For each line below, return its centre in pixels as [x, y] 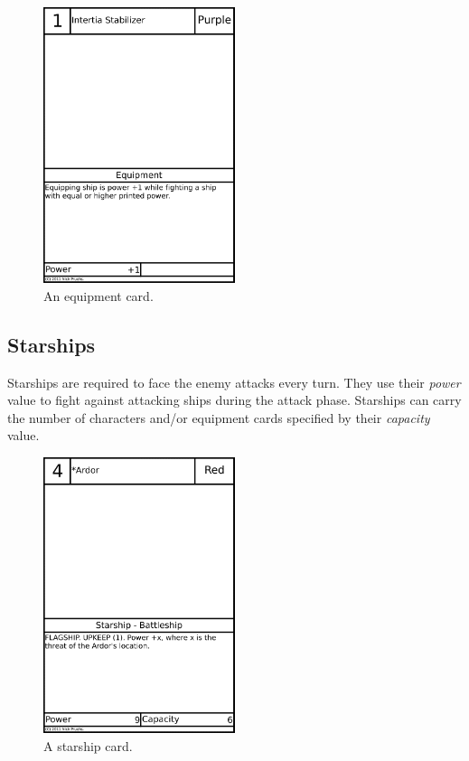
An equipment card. [98, 295]
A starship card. [88, 745]
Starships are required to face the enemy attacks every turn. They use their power [234, 382]
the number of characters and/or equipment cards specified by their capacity [219, 417]
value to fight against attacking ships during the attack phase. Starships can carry [234, 400]
